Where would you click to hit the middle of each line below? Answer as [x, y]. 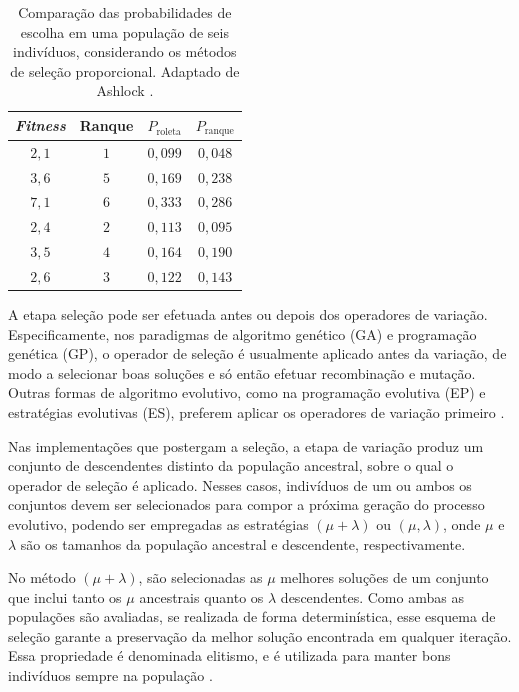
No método [42, 577]
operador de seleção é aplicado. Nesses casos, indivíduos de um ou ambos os [240, 484]
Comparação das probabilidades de [125, 12]
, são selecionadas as [200, 577]
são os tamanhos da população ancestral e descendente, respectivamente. [243, 543]
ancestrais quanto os [201, 596]
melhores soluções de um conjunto [384, 577]
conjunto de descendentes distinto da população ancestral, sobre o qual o [231, 465]
